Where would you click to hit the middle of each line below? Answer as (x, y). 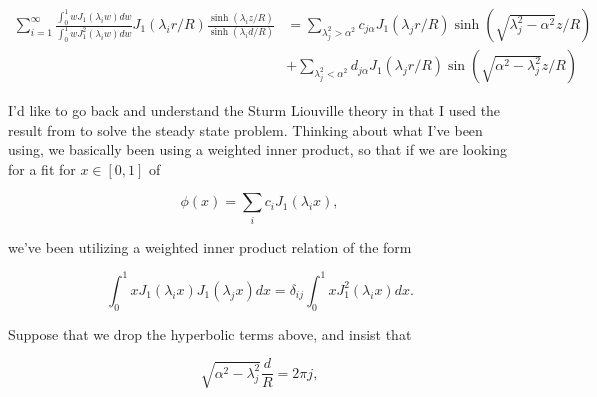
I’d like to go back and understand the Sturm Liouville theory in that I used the (254, 110)
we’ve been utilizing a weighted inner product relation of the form (210, 246)
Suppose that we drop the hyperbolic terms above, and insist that (210, 333)
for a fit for (42, 168)
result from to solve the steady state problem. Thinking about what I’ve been (245, 129)
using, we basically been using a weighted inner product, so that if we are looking (257, 149)
